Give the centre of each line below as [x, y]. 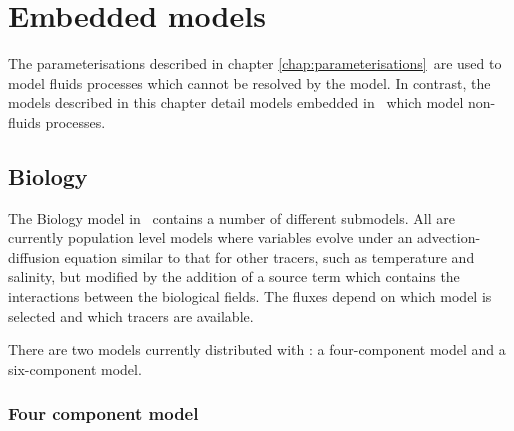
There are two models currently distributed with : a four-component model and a [257, 349]
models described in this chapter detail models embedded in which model [236, 102]
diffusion [34, 256]
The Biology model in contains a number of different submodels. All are [231, 217]
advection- [449, 237]
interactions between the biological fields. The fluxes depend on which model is [250, 296]
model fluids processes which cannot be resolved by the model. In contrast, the [249, 82]
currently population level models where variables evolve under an [210, 237]
